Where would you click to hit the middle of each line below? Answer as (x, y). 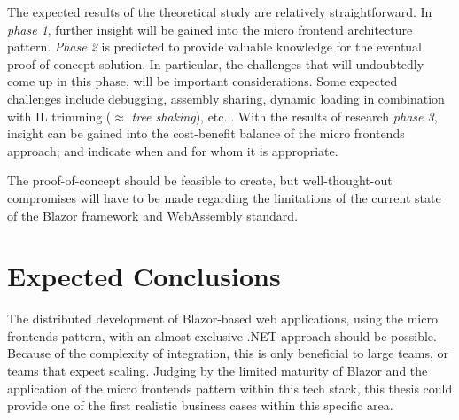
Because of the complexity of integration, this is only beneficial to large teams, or (228, 353)
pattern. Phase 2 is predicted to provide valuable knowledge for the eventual (214, 47)
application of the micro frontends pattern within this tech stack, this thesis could (230, 388)
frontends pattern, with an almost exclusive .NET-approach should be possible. (222, 335)
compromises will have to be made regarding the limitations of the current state (224, 197)
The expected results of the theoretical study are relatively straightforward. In (220, 12)
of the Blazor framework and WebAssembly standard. (153, 215)
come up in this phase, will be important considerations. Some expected (202, 81)
